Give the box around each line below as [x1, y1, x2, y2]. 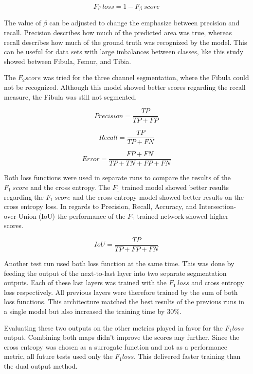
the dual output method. [4, 360, 78, 371]
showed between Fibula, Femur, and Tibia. [4, 56, 131, 66]
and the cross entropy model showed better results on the [72, 191, 244, 202]
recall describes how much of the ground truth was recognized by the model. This [4, 37, 247, 47]
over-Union [4, 210, 36, 221]
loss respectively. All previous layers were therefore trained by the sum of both [4, 287, 238, 297]
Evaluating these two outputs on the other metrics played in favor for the [4, 322, 223, 332]
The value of [4, 18, 41, 28]
